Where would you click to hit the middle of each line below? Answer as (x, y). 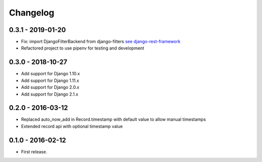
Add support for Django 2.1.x (50, 94)
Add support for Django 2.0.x (50, 87)
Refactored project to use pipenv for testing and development (83, 48)
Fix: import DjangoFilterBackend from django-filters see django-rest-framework (101, 42)
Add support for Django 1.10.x (50, 74)
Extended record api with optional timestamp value (72, 126)
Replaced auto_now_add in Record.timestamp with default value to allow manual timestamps (114, 119)
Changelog (32, 13)
